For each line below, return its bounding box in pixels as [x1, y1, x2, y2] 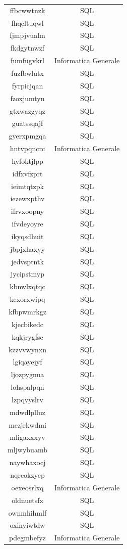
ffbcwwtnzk [10, 5, 45, 15]
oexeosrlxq [11, 482, 44, 492]
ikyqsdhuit [11, 231, 44, 241]
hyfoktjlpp [12, 155, 43, 166]
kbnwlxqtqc [10, 281, 45, 292]
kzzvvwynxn [8, 344, 47, 354]
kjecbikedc [11, 318, 43, 329]
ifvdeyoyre [12, 218, 43, 229]
